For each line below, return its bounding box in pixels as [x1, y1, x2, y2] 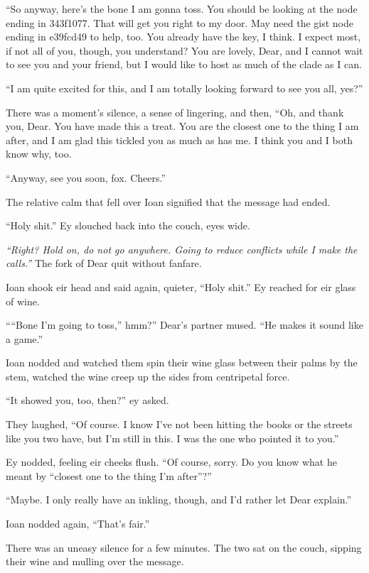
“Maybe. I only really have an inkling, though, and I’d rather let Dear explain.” [6, 492, 352, 507]
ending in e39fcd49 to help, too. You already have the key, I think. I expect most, [6, 29, 361, 44]
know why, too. [6, 146, 72, 161]
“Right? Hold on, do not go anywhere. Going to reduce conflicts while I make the [6, 241, 358, 256]
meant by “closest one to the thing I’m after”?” [6, 468, 212, 483]
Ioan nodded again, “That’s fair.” [6, 516, 150, 531]
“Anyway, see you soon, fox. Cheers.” [6, 170, 166, 185]
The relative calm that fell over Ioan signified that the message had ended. [6, 194, 331, 209]
